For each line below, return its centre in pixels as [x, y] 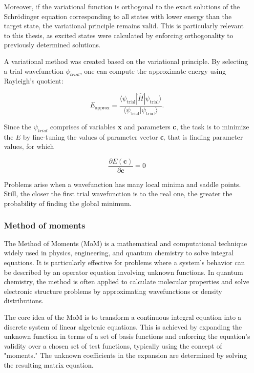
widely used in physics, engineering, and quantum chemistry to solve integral [119, 253]
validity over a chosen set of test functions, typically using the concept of [113, 345]
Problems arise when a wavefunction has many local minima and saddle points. [123, 184]
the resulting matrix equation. [49, 364]
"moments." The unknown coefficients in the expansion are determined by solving [126, 355]
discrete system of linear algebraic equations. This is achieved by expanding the [123, 326]
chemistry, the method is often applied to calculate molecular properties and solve [127, 281]
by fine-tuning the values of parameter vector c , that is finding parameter [133, 136]
